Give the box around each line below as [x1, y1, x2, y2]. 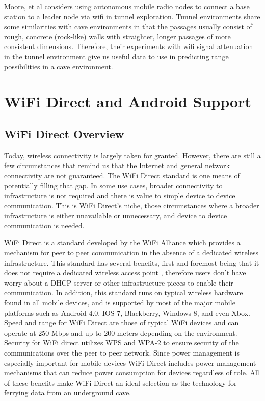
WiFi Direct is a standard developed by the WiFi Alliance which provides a [4, 237, 241, 248]
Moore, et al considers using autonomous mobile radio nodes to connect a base [4, 1, 250, 11]
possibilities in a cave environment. [4, 61, 113, 72]
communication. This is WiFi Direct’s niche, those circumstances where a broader [4, 200, 259, 210]
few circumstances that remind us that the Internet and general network [4, 160, 230, 171]
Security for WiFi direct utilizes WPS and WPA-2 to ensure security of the [4, 337, 239, 348]
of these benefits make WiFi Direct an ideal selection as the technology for [4, 377, 237, 388]
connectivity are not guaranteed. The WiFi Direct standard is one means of [4, 170, 240, 180]
